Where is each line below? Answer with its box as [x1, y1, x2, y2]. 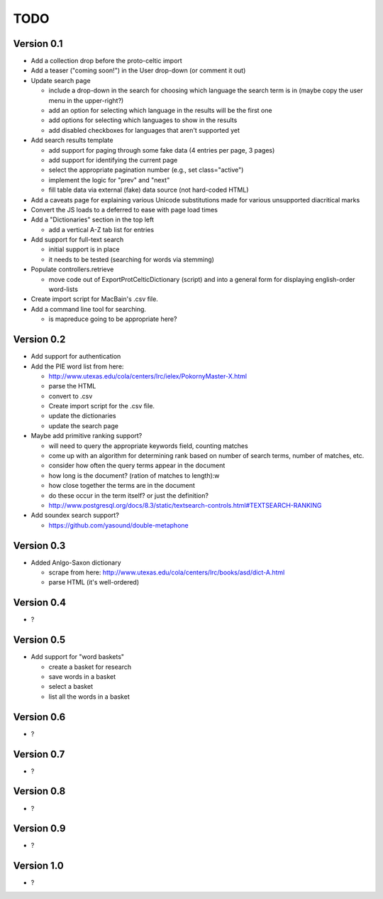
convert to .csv [48, 391, 93, 401]
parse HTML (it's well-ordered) [48, 578, 140, 587]
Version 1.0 [13, 860, 64, 872]
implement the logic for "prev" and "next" [48, 175, 170, 184]
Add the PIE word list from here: [30, 362, 124, 371]
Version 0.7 [13, 748, 65, 760]
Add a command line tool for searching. [30, 305, 147, 313]
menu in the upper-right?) [48, 96, 124, 104]
